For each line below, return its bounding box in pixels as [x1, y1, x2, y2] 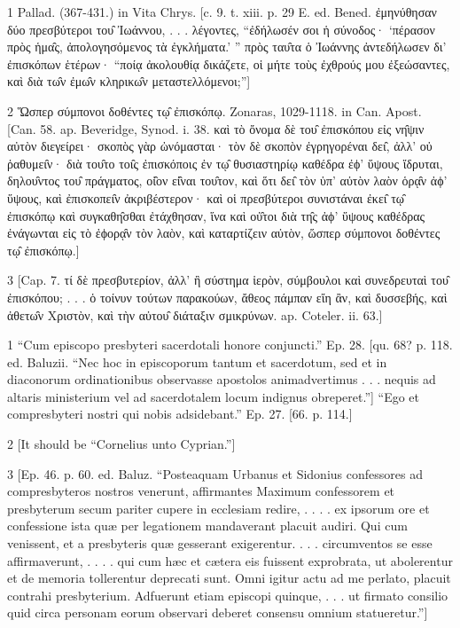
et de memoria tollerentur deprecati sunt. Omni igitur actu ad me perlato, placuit [7, 569, 451, 587]
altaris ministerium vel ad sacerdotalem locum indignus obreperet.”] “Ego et [7, 387, 420, 405]
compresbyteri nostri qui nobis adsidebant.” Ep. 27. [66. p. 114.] [7, 404, 353, 423]
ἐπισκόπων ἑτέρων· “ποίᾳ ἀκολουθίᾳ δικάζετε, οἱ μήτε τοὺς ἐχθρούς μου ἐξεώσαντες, [7, 54, 450, 73]
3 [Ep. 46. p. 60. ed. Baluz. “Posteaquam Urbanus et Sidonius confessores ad [7, 464, 423, 483]
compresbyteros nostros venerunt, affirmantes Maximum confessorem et [7, 482, 395, 500]
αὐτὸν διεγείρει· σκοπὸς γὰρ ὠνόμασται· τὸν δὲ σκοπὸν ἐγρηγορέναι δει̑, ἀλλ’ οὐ [7, 137, 433, 155]
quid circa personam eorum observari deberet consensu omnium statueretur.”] [7, 603, 428, 622]
